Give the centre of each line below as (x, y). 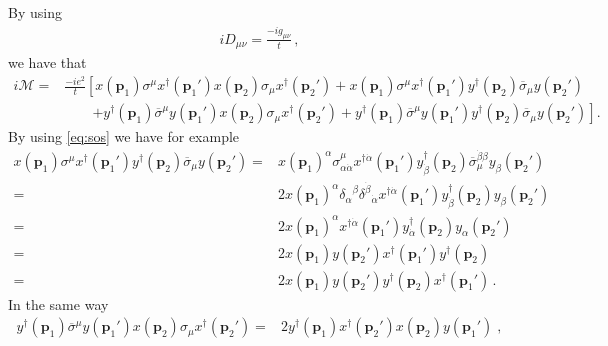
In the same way (58, 303)
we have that (47, 62)
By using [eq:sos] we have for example (124, 136)
